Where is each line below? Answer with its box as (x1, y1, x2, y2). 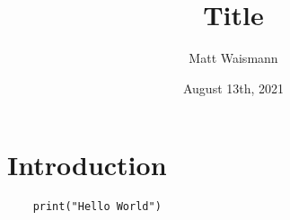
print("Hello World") (32, 200, 162, 214)
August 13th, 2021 (182, 78, 285, 97)
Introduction (7, 146, 167, 183)
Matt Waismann (189, 48, 278, 67)
